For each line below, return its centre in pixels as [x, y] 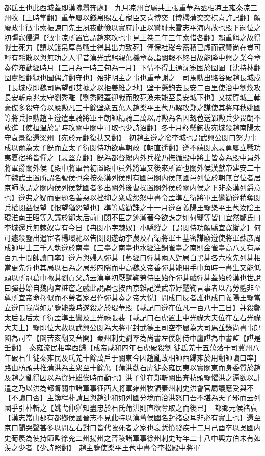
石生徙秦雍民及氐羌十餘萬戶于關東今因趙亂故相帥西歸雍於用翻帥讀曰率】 [139, 357]
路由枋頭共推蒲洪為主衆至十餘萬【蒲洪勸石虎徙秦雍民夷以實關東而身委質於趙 [132, 367]
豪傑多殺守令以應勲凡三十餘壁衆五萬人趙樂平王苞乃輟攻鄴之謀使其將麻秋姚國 [132, 107]
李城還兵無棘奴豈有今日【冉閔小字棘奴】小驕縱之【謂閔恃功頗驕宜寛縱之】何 [132, 227]
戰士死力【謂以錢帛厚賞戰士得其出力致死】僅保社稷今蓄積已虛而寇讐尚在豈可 [132, 47]
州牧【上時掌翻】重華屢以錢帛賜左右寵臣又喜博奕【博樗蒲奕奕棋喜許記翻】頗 [132, 17]
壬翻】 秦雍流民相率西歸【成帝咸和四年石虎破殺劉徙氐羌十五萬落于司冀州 [128, 347]
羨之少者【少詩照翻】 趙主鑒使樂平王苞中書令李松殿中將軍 [102, 448]
